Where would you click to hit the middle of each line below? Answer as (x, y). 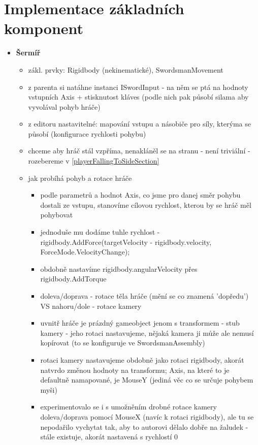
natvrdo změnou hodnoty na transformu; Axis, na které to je (135, 370)
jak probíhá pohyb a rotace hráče (80, 178)
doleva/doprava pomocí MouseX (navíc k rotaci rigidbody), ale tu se (147, 416)
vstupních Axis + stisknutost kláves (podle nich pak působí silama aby (138, 97)
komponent (44, 28)
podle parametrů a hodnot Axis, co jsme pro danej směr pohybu (140, 195)
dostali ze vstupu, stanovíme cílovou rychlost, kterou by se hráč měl (146, 204)
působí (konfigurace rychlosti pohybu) (87, 133)
